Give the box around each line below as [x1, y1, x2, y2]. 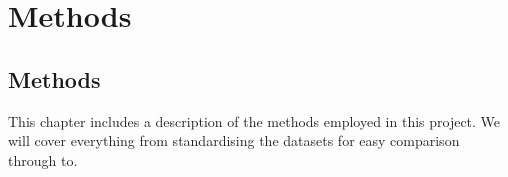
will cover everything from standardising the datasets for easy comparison [8, 130, 460, 151]
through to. [8, 149, 78, 170]
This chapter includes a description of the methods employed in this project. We [8, 110, 501, 131]
